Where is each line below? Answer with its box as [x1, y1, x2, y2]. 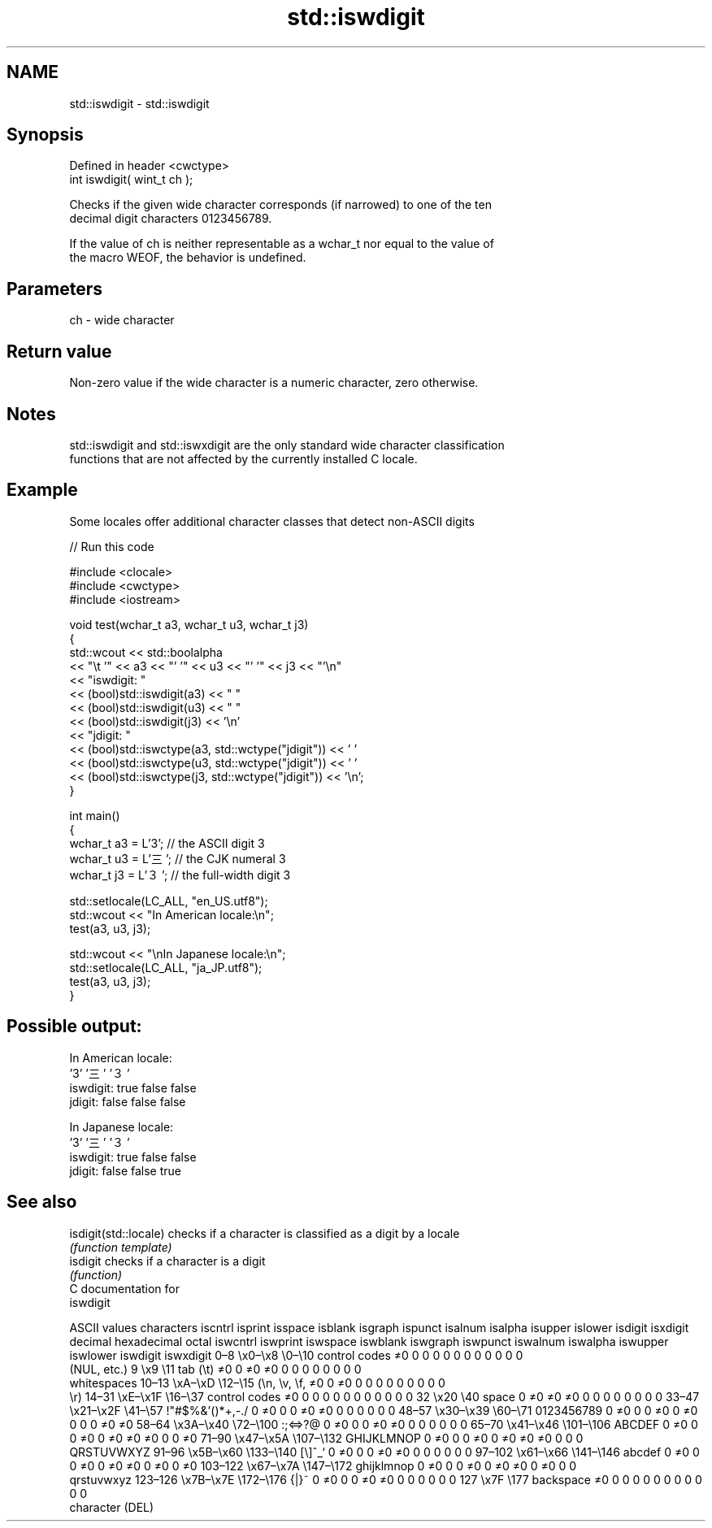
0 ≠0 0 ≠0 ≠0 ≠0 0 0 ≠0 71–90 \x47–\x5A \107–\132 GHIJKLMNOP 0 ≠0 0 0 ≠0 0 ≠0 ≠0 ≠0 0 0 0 [69, 1430, 584, 1445]
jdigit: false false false [69, 1094, 186, 1109]
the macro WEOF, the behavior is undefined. [69, 250, 306, 265]
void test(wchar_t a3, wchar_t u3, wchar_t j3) [69, 617, 309, 632]
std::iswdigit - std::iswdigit [69, 96, 210, 111]
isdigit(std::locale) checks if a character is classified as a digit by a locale [69, 1226, 460, 1240]
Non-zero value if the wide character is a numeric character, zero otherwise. [69, 375, 479, 390]
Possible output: [7, 1016, 142, 1037]
